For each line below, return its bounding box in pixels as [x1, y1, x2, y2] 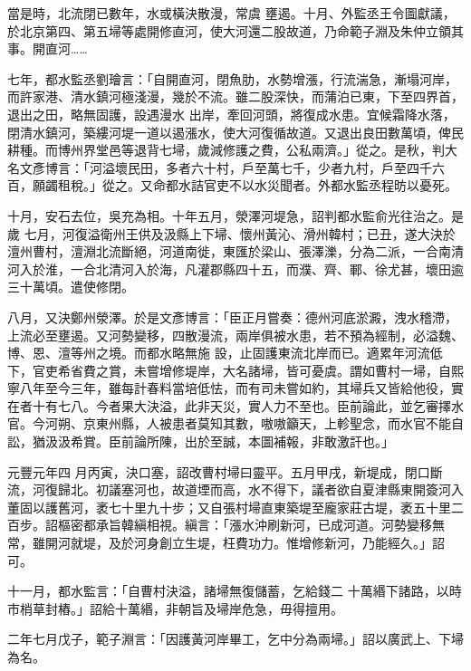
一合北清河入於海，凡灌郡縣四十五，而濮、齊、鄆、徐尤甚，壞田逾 [70, 259, 464, 278]
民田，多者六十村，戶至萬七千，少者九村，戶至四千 [127, 158, 432, 177]
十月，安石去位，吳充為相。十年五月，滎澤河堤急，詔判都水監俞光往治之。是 [7, 206, 464, 225]
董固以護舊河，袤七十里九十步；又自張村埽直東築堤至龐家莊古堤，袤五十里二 [7, 497, 464, 516]
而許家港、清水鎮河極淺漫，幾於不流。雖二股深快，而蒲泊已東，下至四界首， [7, 87, 464, 106]
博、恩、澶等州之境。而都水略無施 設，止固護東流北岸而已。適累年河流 [7, 343, 430, 362]
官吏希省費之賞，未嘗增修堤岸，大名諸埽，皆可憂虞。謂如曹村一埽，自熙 [32, 360, 464, 379]
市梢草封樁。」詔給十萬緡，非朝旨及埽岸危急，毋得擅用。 [7, 599, 343, 618]
